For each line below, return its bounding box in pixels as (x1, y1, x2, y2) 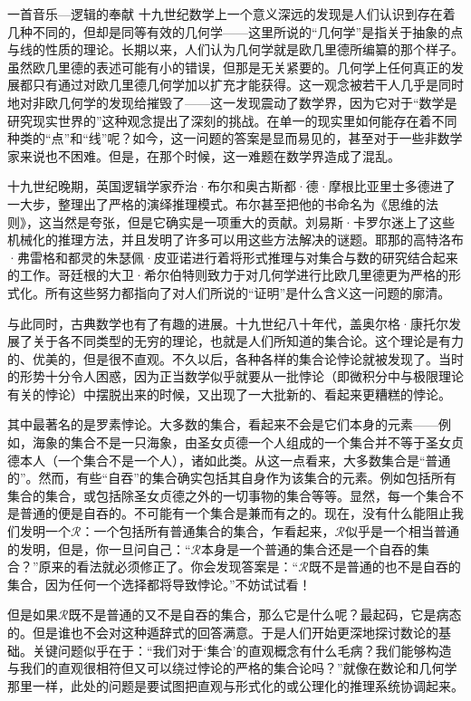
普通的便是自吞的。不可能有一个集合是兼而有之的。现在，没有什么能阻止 (19, 504, 451, 523)
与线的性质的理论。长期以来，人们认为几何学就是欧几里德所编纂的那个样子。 (7, 40, 464, 59)
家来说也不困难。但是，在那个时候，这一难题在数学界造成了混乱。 (7, 146, 400, 165)
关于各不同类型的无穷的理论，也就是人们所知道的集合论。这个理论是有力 (32, 331, 464, 350)
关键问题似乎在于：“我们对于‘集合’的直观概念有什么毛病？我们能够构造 (32, 640, 452, 659)
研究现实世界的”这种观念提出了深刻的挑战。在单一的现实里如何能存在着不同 (7, 110, 457, 130)
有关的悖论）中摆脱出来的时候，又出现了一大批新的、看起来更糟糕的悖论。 (7, 384, 451, 403)
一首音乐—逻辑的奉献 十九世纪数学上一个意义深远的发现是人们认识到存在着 (7, 5, 456, 23)
